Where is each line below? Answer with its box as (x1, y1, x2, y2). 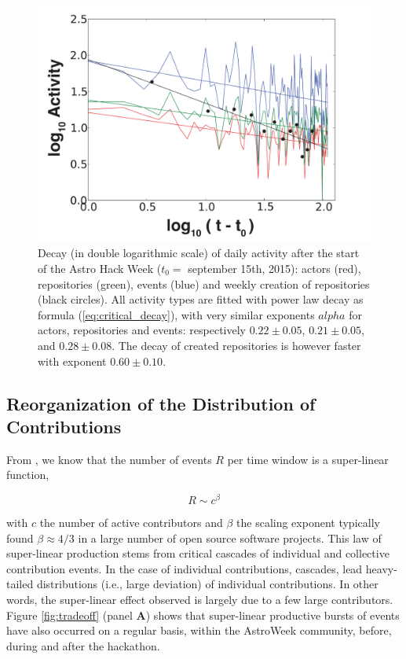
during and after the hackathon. (6, 637, 160, 653)
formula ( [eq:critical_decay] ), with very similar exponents (38, 306, 315, 322)
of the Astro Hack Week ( (38, 260, 162, 276)
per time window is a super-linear (227, 451, 389, 467)
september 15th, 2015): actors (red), (188, 260, 361, 276)
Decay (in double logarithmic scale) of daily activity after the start (38, 245, 360, 261)
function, (6, 466, 49, 483)
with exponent (38, 352, 107, 369)
